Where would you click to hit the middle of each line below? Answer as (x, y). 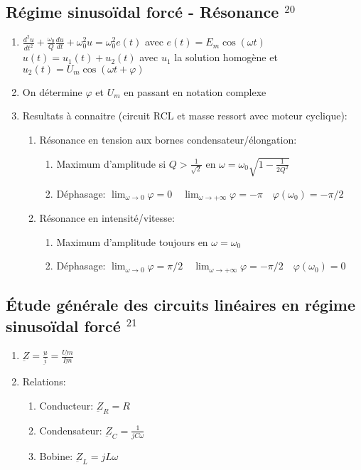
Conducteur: (66, 405)
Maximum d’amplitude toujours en (132, 241)
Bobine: (56, 456)
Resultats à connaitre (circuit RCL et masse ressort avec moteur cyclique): (185, 116)
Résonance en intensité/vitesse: (107, 218)
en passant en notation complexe (195, 91)
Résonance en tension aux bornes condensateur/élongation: (168, 139)
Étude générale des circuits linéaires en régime (181, 305)
